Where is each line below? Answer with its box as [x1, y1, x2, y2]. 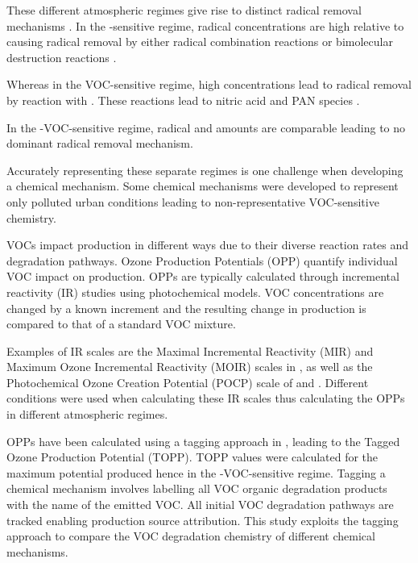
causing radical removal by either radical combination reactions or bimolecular [6, 33, 393, 50]
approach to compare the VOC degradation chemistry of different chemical [6, 528, 375, 544]
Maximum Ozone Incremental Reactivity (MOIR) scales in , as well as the [6, 358, 373, 375]
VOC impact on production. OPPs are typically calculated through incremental [6, 268, 399, 285]
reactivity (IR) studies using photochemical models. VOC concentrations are [6, 283, 384, 300]
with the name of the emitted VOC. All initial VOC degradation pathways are [6, 496, 394, 513]
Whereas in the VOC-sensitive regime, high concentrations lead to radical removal [6, 76, 412, 93]
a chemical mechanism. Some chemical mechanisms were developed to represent [6, 177, 399, 194]
